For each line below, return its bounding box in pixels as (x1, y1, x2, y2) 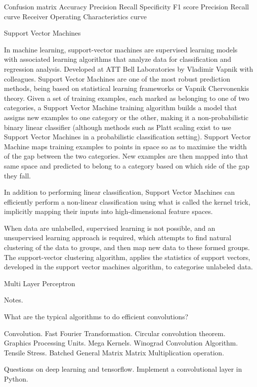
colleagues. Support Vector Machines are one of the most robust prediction (4, 73, 230, 84)
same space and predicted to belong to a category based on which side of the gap (4, 160, 250, 171)
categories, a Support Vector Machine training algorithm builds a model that (4, 102, 237, 113)
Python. (4, 374, 28, 384)
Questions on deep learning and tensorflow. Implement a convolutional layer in (4, 364, 242, 374)
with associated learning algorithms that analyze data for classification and (4, 54, 231, 64)
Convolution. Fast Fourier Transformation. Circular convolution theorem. (4, 328, 226, 338)
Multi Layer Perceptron (4, 278, 76, 288)
